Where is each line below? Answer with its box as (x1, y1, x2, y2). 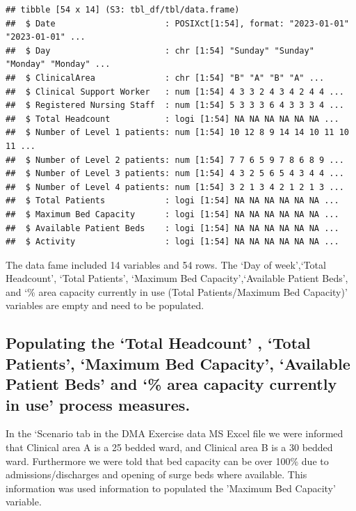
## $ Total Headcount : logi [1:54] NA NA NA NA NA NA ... (6, 113, 339, 124)
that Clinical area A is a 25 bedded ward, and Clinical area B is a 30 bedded (6, 440, 333, 455)
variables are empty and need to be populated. (6, 298, 204, 313)
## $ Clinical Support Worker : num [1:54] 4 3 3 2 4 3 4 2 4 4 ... (6, 86, 344, 97)
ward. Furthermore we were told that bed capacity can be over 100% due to (6, 453, 329, 468)
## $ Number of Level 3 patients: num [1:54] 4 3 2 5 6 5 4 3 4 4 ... (6, 168, 344, 179)
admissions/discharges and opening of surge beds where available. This (6, 467, 307, 482)
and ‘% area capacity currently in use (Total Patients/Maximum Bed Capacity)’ (6, 284, 348, 299)
